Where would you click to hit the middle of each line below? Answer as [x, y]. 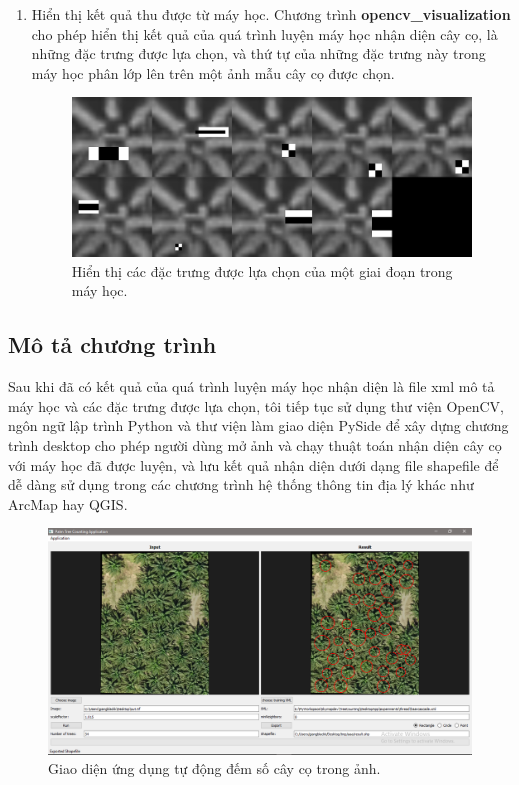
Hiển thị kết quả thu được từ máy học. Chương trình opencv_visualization [271, 14]
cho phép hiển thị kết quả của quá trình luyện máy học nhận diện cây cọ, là [264, 33]
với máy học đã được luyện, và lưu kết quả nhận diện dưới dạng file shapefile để [253, 464]
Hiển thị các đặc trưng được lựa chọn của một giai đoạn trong [262, 270]
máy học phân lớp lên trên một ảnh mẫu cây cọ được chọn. [213, 72]
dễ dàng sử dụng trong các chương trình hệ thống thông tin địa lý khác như [241, 484]
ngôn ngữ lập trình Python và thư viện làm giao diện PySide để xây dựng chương [258, 425]
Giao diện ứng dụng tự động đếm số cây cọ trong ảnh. [214, 768]
